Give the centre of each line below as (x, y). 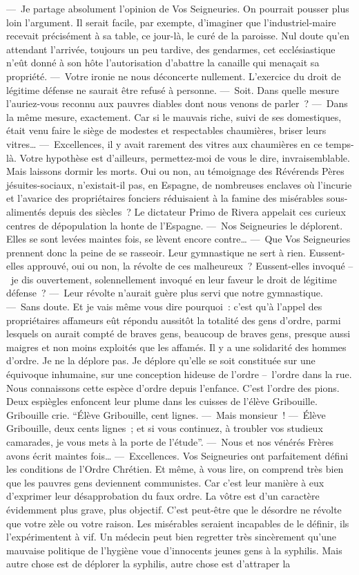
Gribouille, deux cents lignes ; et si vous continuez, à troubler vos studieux (165, 428)
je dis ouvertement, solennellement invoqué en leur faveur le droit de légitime (174, 279)
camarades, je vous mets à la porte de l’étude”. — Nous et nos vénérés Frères (170, 442)
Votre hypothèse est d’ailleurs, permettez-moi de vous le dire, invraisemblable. (185, 157)
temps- (340, 143)
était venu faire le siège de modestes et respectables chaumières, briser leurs (166, 130)
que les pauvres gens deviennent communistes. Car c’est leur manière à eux (165, 482)
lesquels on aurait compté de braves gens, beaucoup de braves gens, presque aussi (178, 333)
